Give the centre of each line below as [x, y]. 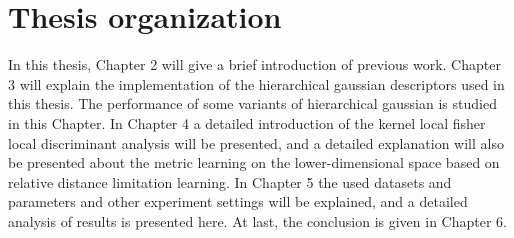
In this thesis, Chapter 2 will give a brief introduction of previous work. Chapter [254, 64]
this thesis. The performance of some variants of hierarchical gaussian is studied [252, 103]
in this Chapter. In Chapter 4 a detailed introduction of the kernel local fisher [247, 122]
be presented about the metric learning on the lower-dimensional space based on [254, 162]
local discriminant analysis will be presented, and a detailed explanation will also [256, 142]
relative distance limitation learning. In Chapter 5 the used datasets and [230, 181]
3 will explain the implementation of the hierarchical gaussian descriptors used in [256, 83]
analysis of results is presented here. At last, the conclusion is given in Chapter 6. [257, 220]
